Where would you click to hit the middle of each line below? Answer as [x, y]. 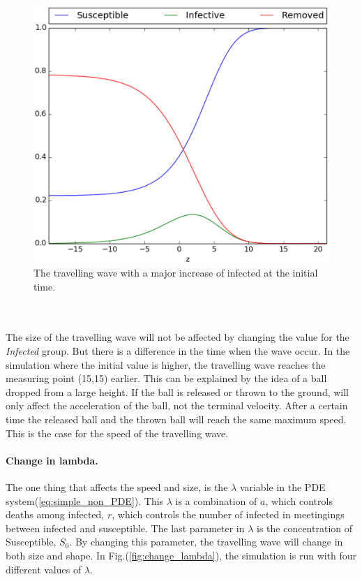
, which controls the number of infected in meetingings [228, 514]
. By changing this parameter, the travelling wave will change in [206, 542]
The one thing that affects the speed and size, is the [117, 487]
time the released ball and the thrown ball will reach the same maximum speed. [176, 419]
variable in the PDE [282, 487]
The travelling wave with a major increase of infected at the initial [176, 273]
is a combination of [216, 500]
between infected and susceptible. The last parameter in [125, 528]
